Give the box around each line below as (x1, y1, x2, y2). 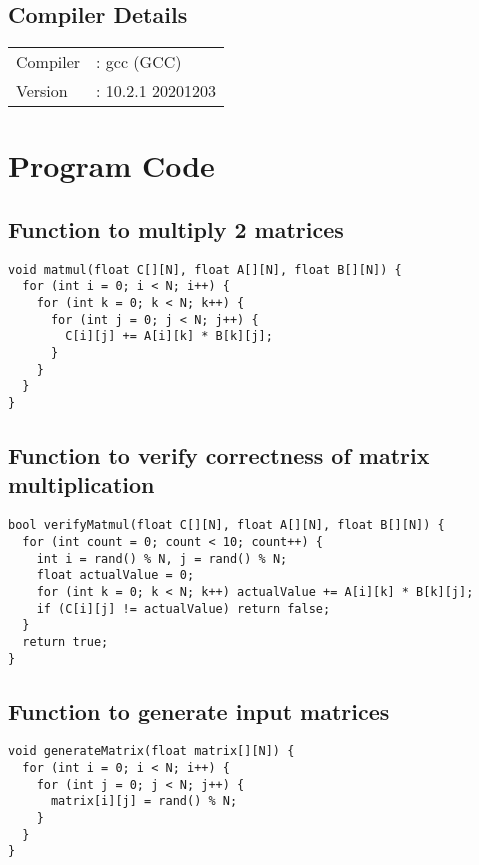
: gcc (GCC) (96, 50, 182, 74)
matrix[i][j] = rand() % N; (50, 794, 238, 809)
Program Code (8, 145, 215, 186)
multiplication (8, 469, 155, 500)
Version (16, 79, 68, 103)
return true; (22, 634, 109, 649)
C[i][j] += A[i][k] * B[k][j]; (65, 329, 273, 344)
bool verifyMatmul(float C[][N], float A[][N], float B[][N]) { (8, 518, 445, 533)
